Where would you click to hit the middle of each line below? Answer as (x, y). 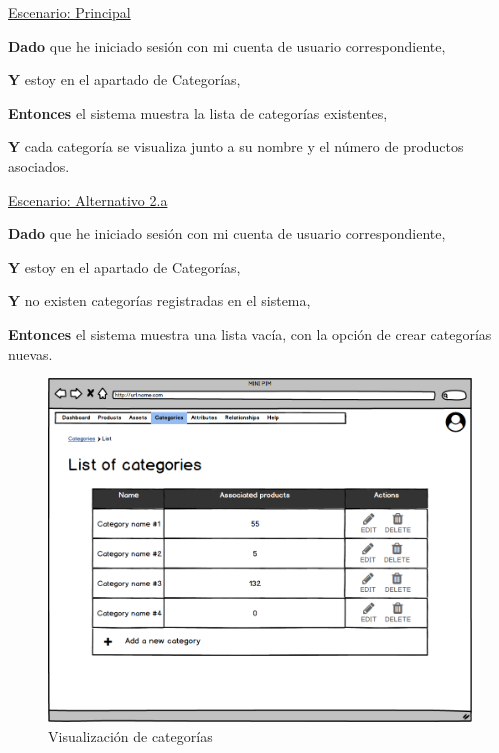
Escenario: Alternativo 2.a (88, 199)
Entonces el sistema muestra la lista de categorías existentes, (198, 112)
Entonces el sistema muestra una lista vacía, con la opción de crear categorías (250, 333)
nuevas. (30, 353)
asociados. (39, 165)
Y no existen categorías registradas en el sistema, (159, 300)
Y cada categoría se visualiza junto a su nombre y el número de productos (236, 146)
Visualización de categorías (130, 735)
